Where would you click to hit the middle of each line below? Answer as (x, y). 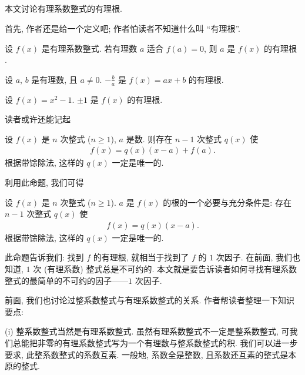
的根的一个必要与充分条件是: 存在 (227, 202)
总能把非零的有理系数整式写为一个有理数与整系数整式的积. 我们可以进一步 (155, 342)
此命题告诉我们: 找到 (44, 257)
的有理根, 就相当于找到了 (141, 257)
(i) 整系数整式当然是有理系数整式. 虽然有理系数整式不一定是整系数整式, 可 (147, 331)
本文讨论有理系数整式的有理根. (63, 9)
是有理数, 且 (54, 79)
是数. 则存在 (149, 138)
